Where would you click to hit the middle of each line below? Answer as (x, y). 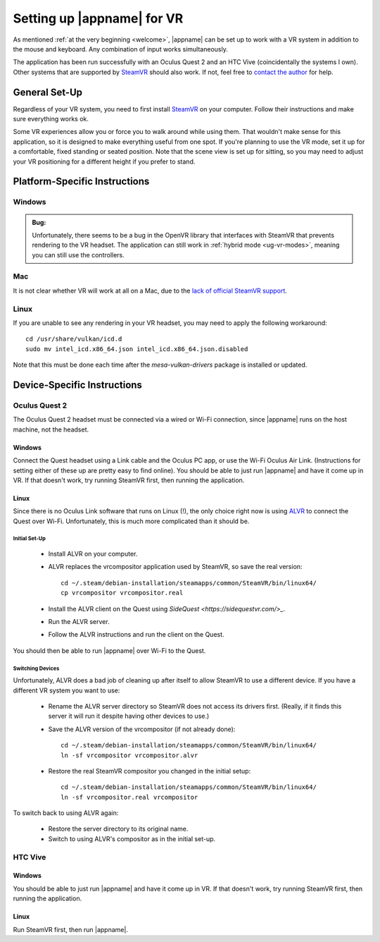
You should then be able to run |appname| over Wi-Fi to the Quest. (109, 650)
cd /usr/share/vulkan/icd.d (74, 339)
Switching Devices (36, 668)
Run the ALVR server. (79, 622)
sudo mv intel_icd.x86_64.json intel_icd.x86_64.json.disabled (137, 349)
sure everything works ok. (51, 119)
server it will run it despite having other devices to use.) (129, 716)
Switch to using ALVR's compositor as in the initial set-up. (132, 838)
